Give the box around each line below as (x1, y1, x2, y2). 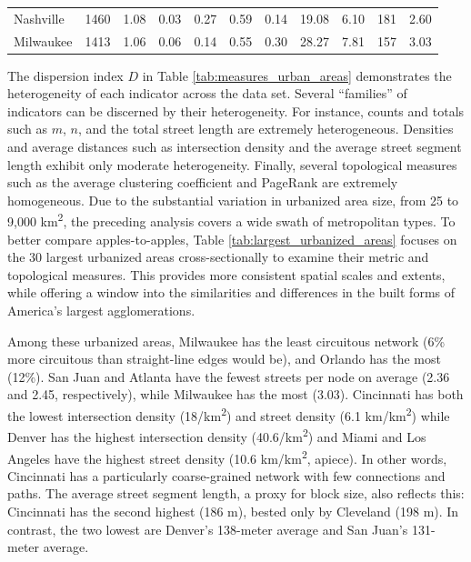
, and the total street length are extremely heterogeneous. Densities (78, 119, 454, 138)
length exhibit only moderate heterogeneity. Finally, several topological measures (7, 155, 457, 174)
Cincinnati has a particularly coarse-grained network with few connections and (7, 466, 446, 485)
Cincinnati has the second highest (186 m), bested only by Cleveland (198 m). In (7, 501, 459, 520)
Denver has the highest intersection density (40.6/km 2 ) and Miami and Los (7, 425, 426, 446)
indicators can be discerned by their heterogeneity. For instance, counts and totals (7, 101, 465, 120)
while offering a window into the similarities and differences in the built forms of (7, 283, 456, 302)
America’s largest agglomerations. (7, 301, 195, 320)
